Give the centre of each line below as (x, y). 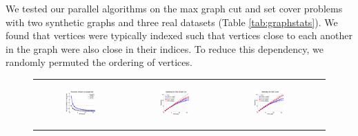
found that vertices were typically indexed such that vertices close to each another (179, 35)
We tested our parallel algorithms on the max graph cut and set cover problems (174, 8)
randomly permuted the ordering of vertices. (99, 62)
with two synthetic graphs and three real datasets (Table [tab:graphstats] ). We (172, 22)
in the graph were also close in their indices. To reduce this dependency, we (165, 48)
